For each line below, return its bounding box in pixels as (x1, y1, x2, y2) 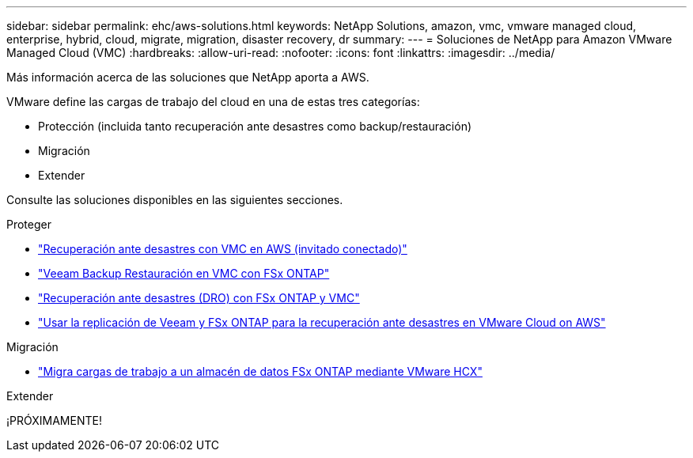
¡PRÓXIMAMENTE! (6, 414, 102, 427)
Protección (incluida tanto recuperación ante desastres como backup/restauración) (38, 119, 472, 133)
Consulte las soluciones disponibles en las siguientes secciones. (6, 193, 343, 206)
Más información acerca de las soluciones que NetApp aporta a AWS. (6, 70, 369, 84)
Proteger (6, 218, 51, 231)
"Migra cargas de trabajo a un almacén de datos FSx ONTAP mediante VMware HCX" (38, 365, 483, 378)
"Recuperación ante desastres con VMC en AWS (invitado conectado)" (38, 242, 407, 255)
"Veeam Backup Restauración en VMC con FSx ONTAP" (38, 267, 330, 280)
